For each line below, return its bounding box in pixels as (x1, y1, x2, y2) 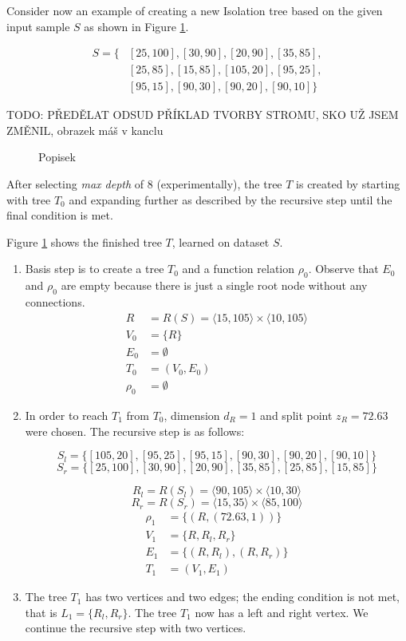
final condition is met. (6, 207, 113, 224)
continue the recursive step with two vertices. (25, 619, 246, 636)
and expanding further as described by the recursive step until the (69, 191, 392, 208)
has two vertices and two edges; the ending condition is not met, (85, 588, 400, 605)
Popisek (38, 148, 76, 165)
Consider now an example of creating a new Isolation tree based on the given (6, 2, 383, 18)
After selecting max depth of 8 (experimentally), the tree (6, 176, 282, 192)
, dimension (164, 407, 220, 424)
